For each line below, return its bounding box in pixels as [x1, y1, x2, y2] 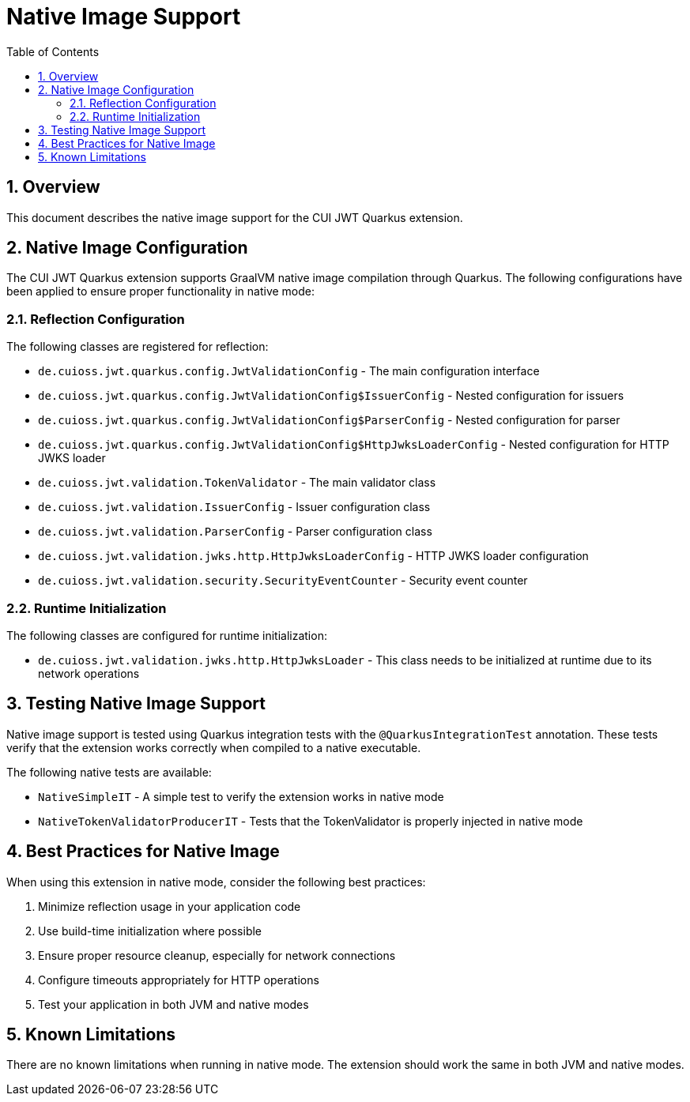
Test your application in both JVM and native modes [38, 997, 309, 1011]
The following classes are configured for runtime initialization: [6, 628, 327, 642]
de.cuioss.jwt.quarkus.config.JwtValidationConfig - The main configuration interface [38, 364, 540, 378]
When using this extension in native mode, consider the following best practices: [6, 874, 426, 889]
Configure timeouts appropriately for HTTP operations [38, 972, 319, 987]
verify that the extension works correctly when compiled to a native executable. [6, 740, 421, 754]
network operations [38, 666, 140, 680]
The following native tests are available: [6, 765, 212, 779]
